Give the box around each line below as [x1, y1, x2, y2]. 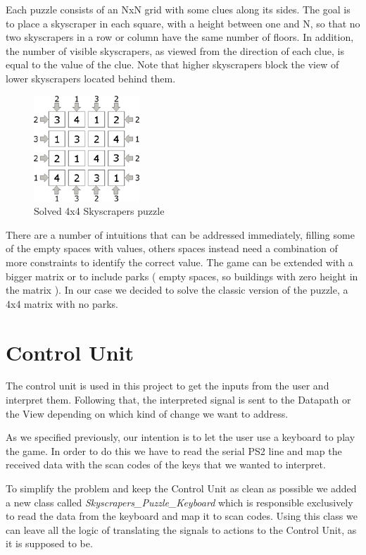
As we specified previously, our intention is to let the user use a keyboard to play [6, 430, 355, 444]
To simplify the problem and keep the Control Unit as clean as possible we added [6, 481, 357, 495]
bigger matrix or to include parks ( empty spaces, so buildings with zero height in [6, 268, 358, 283]
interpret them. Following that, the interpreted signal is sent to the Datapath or [6, 392, 351, 407]
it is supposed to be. [6, 536, 93, 551]
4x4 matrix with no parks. [6, 296, 119, 311]
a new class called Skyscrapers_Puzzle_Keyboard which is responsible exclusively [6, 494, 353, 509]
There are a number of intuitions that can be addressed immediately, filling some [6, 227, 355, 242]
